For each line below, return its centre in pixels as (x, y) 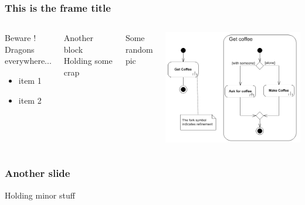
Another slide (38, 173)
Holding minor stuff (40, 195)
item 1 (30, 80)
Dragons (20, 49)
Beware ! (21, 38)
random (139, 49)
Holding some (88, 61)
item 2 (30, 100)
